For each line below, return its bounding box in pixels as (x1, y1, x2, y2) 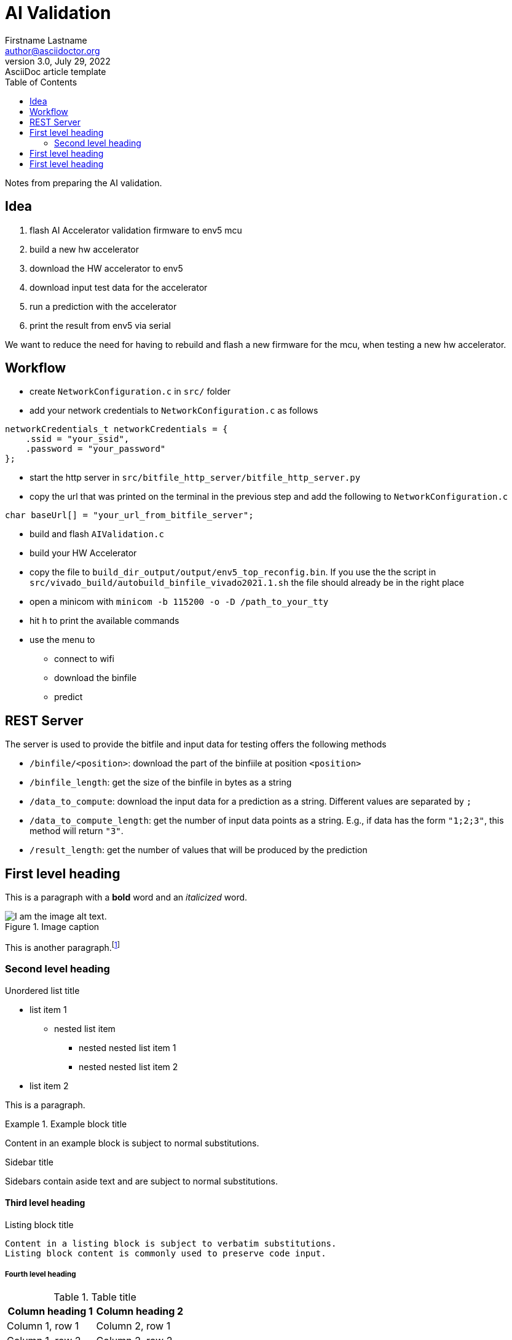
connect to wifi (54, 653, 114, 664)
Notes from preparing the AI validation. (5, 177, 162, 188)
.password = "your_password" (25, 444, 166, 454)
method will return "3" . (30, 826, 124, 837)
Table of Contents (5, 76, 77, 87)
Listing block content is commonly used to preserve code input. (5, 1248, 326, 1258)
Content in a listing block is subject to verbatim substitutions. (5, 1238, 337, 1248)
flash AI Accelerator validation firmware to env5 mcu (30, 224, 242, 235)
